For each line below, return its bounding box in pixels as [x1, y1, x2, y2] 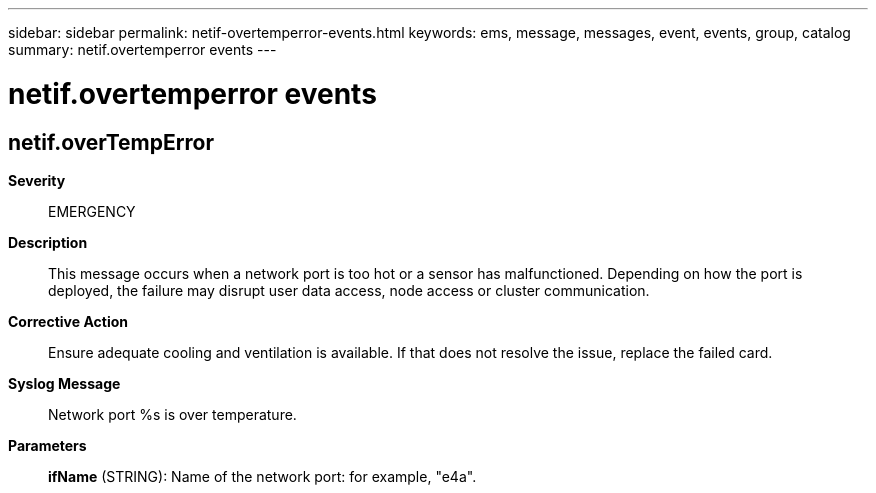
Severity [8, 171, 66, 189]
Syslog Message [8, 374, 121, 392]
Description [8, 233, 88, 251]
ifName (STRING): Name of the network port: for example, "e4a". [48, 467, 477, 485]
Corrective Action [8, 312, 128, 330]
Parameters [8, 436, 87, 454]
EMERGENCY [48, 202, 136, 220]
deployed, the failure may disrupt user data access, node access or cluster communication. [48, 281, 650, 299]
